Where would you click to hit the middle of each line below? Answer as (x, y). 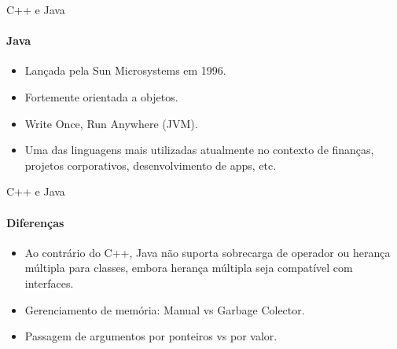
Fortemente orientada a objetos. (101, 96)
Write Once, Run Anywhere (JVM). (111, 123)
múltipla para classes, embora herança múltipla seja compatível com (189, 268)
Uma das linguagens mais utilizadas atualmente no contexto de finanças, (199, 150)
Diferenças (35, 222)
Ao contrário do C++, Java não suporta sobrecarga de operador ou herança (208, 252)
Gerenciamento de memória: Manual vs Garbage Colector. (165, 309)
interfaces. (49, 283)
